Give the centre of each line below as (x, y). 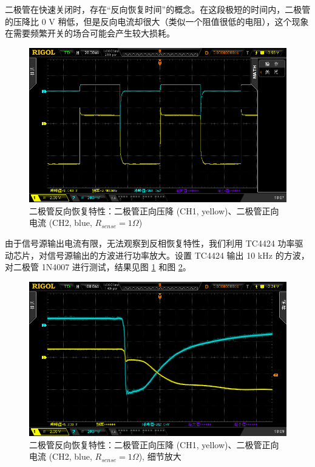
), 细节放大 (160, 456)
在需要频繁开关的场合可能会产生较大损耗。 (90, 33)
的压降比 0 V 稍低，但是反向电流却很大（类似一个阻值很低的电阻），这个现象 (157, 21)
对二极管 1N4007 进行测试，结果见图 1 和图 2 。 (98, 267)
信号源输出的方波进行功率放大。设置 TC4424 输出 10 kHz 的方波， (178, 255)
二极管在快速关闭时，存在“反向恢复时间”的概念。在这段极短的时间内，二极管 (158, 9)
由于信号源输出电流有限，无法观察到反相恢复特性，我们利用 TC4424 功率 (150, 243)
